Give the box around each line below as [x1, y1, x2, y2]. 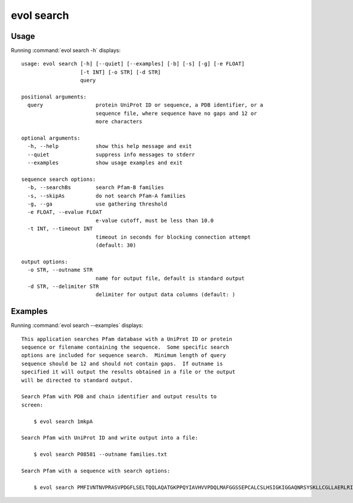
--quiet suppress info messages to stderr [27, 151, 195, 158]
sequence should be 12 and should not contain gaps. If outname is [21, 360, 223, 367]
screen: [21, 401, 44, 408]
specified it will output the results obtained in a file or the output [21, 369, 235, 375]
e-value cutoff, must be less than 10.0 [95, 217, 214, 224]
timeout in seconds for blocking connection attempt [95, 233, 251, 240]
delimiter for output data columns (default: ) [95, 292, 235, 298]
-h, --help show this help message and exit [27, 143, 192, 150]
